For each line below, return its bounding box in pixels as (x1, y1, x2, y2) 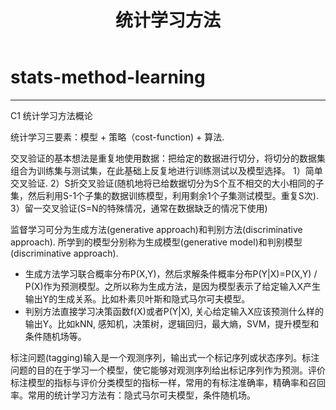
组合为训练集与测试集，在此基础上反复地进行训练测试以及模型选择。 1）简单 (10, 164, 323, 176)
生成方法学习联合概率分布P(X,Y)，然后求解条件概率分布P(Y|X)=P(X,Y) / (24, 267, 318, 280)
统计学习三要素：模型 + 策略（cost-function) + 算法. (10, 131, 225, 143)
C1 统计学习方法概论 (10, 109, 93, 121)
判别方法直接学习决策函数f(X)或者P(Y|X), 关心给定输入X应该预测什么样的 (24, 305, 325, 317)
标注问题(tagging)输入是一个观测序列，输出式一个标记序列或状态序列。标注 (10, 351, 320, 363)
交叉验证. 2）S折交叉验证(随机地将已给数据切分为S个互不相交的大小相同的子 (10, 177, 325, 189)
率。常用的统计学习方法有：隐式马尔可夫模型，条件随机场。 (10, 389, 256, 401)
